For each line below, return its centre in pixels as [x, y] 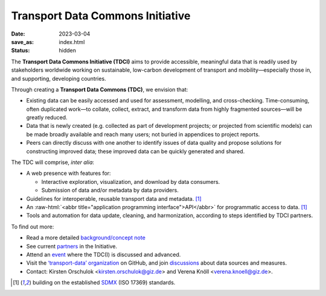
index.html [72, 42]
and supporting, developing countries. [59, 78]
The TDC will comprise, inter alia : [53, 162]
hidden [68, 51]
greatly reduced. [47, 118]
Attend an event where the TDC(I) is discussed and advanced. [104, 254]
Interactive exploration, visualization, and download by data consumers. [131, 181]
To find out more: [33, 227]
